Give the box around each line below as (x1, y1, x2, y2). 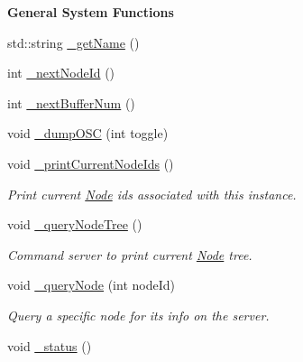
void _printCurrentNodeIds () (7, 153, 174, 172)
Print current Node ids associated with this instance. (7, 184, 297, 203)
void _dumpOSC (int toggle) (7, 124, 169, 143)
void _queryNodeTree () (7, 215, 142, 234)
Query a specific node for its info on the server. (7, 305, 270, 324)
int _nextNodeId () (7, 63, 115, 82)
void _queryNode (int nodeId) (7, 275, 175, 294)
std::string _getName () (7, 32, 140, 51)
